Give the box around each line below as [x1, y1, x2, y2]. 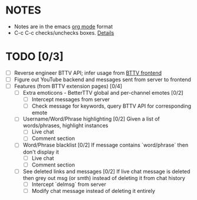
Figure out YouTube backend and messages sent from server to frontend [14, 76, 191, 83]
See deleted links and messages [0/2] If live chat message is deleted [22, 168, 191, 175]
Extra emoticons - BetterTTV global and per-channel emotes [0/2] [22, 89, 183, 96]
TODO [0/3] [5, 50, 64, 64]
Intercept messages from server [31, 96, 110, 103]
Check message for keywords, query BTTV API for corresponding [31, 102, 192, 109]
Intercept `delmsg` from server [31, 181, 107, 188]
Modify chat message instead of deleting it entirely [31, 187, 156, 194]
